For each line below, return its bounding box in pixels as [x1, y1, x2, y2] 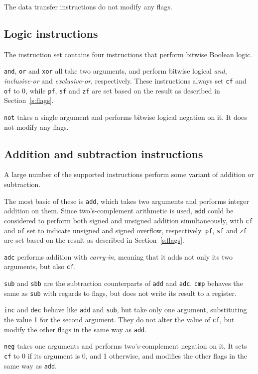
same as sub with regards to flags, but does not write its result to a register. [4, 287, 237, 298]
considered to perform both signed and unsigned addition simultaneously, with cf [4, 215, 253, 225]
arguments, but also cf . [4, 261, 76, 272]
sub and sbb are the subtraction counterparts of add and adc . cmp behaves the [4, 278, 243, 288]
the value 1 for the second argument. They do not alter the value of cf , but [4, 314, 235, 325]
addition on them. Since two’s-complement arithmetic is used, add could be [4, 205, 234, 216]
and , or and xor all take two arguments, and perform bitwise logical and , [4, 66, 227, 76]
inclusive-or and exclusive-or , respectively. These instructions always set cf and [4, 76, 247, 86]
